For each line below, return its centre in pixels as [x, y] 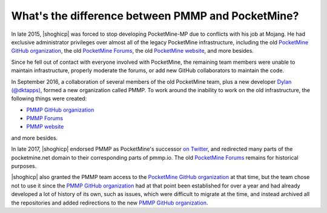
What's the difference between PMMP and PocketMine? [155, 16]
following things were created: [49, 99]
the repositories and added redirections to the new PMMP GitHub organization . [110, 203]
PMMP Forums [45, 118]
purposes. [24, 166]
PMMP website [45, 127]
